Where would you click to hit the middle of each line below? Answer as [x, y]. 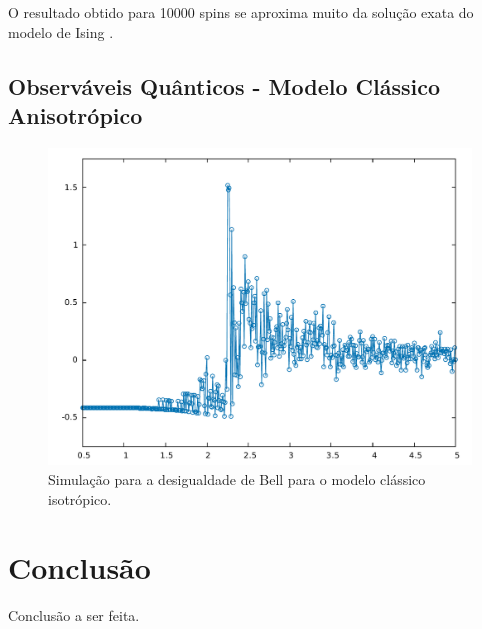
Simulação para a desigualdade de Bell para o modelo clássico [237, 478]
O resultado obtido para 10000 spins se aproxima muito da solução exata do [241, 12]
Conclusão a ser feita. [74, 615]
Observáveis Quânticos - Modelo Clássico [224, 85]
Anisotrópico [75, 114]
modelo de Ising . [61, 31]
